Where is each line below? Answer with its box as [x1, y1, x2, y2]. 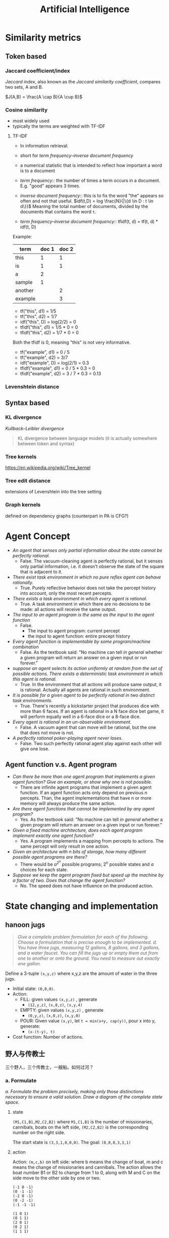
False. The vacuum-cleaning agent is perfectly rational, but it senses [20, 558, 163, 564]
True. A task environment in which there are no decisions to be [20, 601, 151, 607]
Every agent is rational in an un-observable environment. [12, 718, 132, 725]
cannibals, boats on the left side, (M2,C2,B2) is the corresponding [12, 1124, 149, 1130]
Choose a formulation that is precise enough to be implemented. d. [17, 939, 157, 945]
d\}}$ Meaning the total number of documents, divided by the [20, 203, 148, 210]
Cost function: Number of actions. [12, 1034, 84, 1040]
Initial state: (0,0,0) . [12, 986, 55, 992]
